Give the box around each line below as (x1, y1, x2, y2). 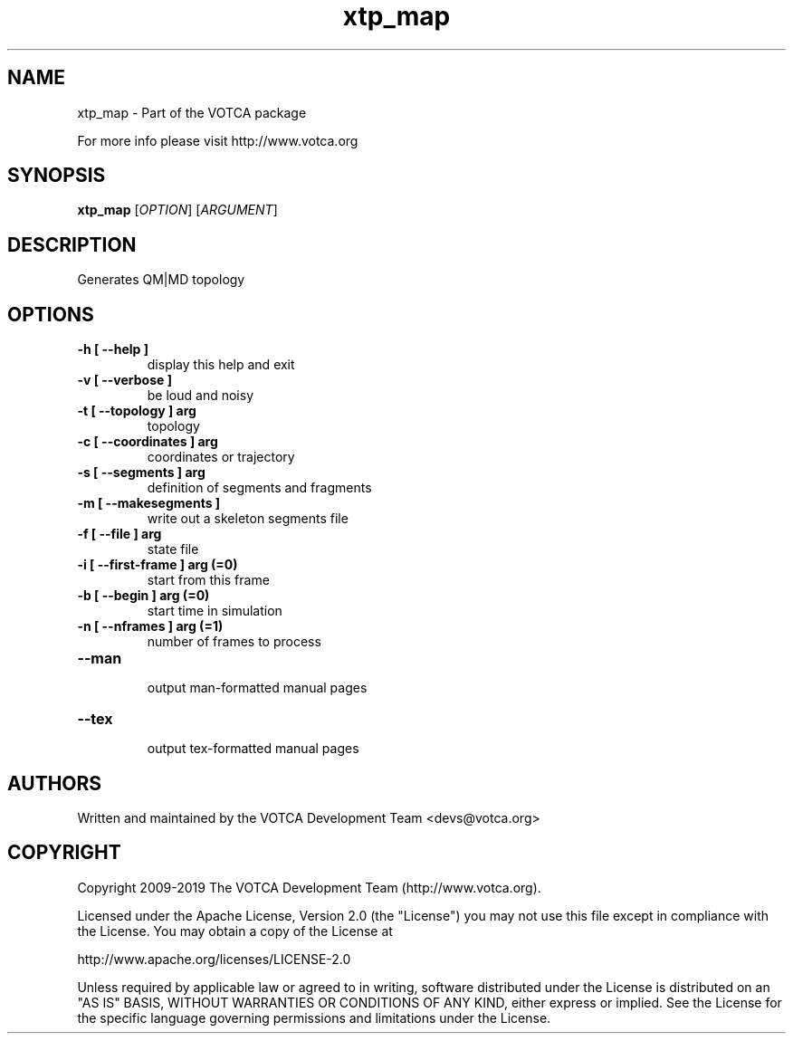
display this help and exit (147, 357, 295, 373)
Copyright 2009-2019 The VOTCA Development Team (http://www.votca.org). (77, 879, 541, 895)
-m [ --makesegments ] (77, 495, 221, 511)
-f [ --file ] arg (77, 526, 162, 542)
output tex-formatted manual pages (147, 740, 359, 757)
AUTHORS (7, 771, 102, 795)
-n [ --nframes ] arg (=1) (77, 618, 224, 635)
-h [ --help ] (77, 341, 148, 358)
